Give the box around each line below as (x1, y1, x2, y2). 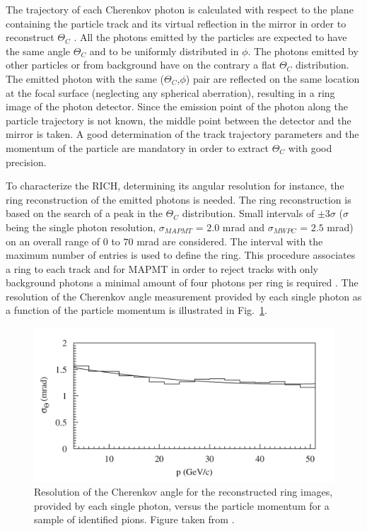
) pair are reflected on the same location (185, 71, 360, 86)
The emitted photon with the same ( (6, 71, 165, 86)
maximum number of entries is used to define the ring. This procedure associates (6, 247, 356, 262)
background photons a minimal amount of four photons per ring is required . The (6, 275, 359, 290)
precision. (6, 154, 47, 169)
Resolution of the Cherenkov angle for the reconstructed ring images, (34, 484, 333, 499)
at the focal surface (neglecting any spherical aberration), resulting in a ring (6, 85, 335, 100)
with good (288, 140, 332, 155)
